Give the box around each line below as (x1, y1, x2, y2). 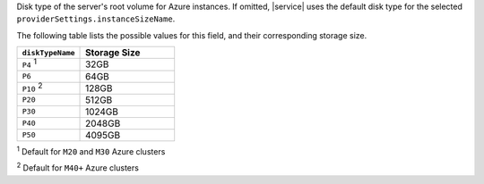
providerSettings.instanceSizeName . (16, 13, 176, 24)
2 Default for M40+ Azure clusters (16, 161, 139, 173)
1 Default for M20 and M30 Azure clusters (16, 145, 166, 156)
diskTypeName (22, 47, 75, 57)
